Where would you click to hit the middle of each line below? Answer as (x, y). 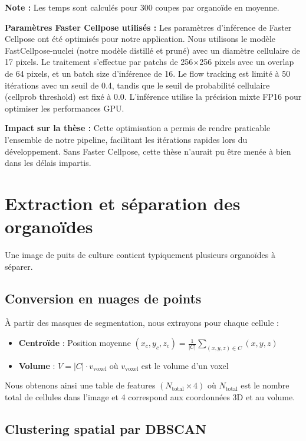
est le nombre (265, 385)
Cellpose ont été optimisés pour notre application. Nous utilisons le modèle (140, 39)
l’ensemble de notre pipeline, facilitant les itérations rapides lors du (126, 139)
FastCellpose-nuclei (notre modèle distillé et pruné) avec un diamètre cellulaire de (152, 50)
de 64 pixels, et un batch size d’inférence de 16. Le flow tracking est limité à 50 (148, 73)
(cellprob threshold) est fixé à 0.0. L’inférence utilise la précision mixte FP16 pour (153, 97)
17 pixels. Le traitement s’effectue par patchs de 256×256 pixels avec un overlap (149, 62)
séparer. (19, 266)
